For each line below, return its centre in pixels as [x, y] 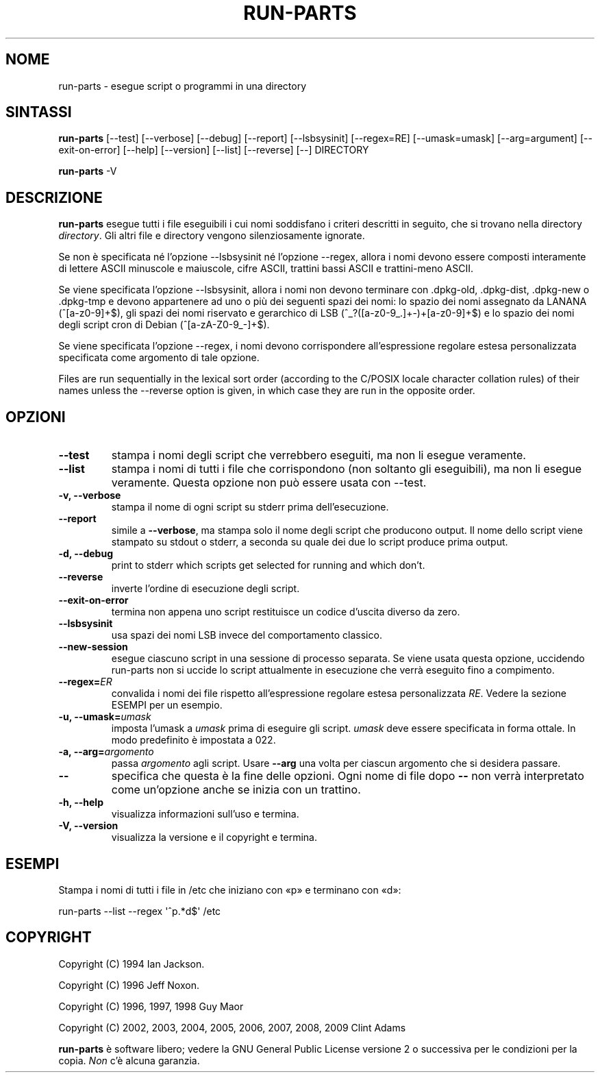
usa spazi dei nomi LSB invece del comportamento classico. [247, 635]
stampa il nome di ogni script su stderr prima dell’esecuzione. [250, 507]
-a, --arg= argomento [106, 752]
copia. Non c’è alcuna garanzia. [129, 1060]
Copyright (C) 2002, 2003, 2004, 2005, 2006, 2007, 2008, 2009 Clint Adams [232, 1027]
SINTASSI [39, 112]
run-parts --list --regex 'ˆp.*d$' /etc [140, 911]
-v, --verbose [90, 495]
